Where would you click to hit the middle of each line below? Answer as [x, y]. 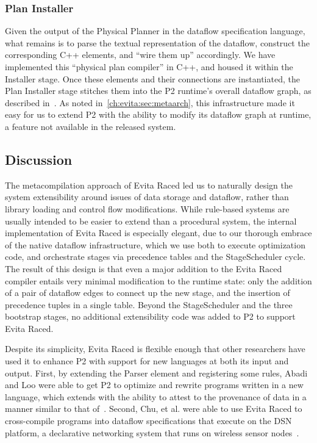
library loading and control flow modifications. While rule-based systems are [147, 208]
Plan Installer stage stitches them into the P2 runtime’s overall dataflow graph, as [158, 91]
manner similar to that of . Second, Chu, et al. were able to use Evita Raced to [154, 409]
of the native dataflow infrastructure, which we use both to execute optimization [155, 244]
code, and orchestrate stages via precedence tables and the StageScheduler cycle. [155, 257]
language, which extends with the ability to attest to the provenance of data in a [156, 396]
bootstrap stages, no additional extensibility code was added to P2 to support [150, 316]
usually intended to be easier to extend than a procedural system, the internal [151, 221]
